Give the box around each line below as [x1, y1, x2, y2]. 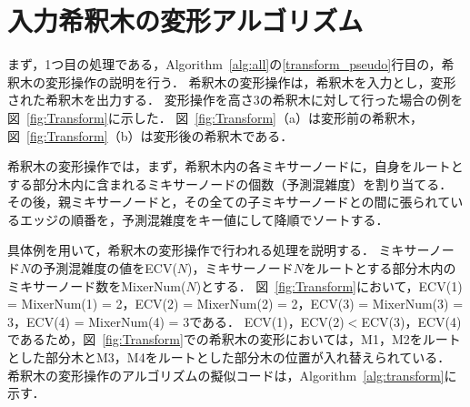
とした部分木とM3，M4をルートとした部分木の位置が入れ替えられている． [7, 348, 451, 367]
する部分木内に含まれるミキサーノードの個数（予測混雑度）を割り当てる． [7, 174, 453, 193]
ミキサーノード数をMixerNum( [7, 276, 186, 295]
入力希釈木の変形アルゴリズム [7, 2, 364, 39]
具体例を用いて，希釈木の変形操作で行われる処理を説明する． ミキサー [7, 240, 429, 259]
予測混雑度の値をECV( [43, 259, 177, 278]
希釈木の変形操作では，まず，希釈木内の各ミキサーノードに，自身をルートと [7, 157, 464, 176]
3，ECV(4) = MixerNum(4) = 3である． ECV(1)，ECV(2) [7, 311, 345, 331]
